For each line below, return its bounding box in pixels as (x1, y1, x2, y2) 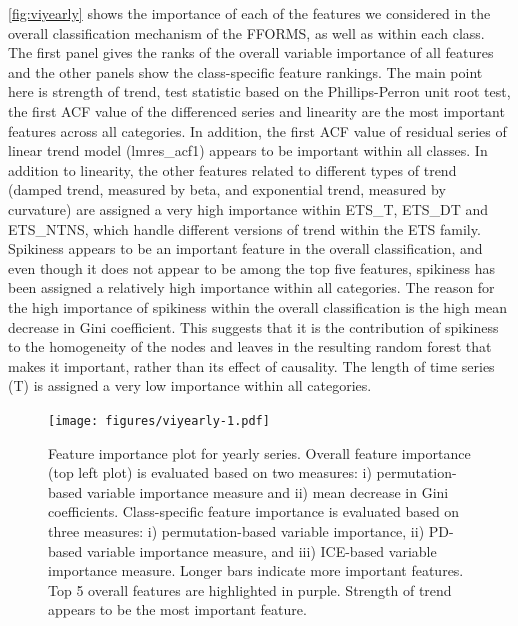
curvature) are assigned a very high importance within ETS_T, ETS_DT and (8, 198, 489, 219)
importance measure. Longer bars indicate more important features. (48, 560, 464, 581)
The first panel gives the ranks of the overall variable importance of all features (8, 42, 494, 63)
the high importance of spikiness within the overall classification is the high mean (8, 296, 508, 317)
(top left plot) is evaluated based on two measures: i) (48, 462, 372, 483)
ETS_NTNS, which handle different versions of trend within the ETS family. (8, 218, 481, 239)
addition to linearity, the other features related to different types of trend (8, 159, 457, 180)
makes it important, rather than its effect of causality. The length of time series (8, 355, 495, 376)
